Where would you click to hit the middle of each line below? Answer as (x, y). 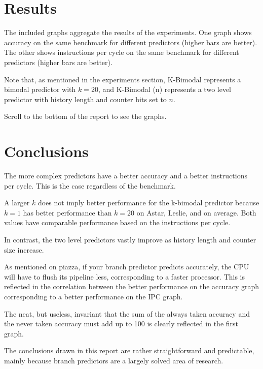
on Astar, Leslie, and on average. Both (196, 212)
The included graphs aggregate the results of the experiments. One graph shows (128, 32)
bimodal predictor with (40, 89)
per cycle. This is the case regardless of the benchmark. (90, 185)
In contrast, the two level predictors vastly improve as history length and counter (130, 239)
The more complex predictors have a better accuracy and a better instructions (126, 175)
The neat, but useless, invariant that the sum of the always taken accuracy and (127, 313)
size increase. (24, 249)
